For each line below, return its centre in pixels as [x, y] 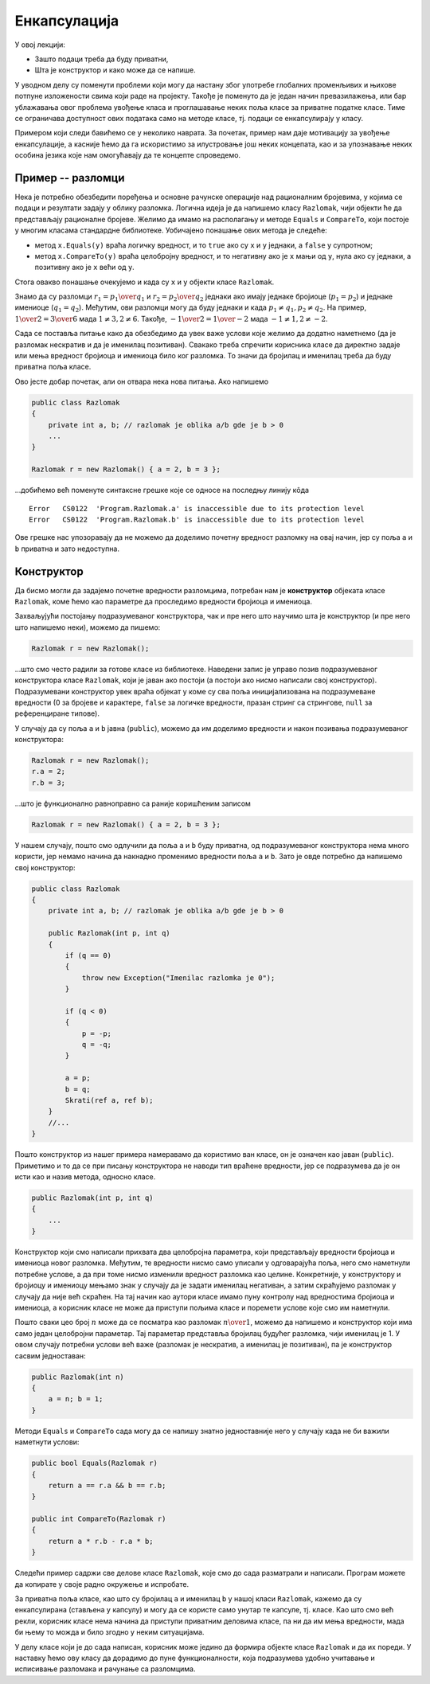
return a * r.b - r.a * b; [101, 1541]
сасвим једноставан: [51, 1356]
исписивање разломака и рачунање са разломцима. [105, 1669]
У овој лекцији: [40, 45]
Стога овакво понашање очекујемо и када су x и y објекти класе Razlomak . [145, 282]
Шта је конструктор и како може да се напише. [115, 70]
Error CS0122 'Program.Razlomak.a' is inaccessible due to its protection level [197, 508]
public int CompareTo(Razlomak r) [99, 1519]
